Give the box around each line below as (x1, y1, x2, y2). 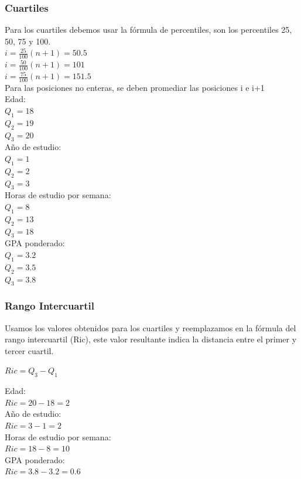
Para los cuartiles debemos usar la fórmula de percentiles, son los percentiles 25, (5, 23, 292, 36)
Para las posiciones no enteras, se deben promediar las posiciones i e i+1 (5, 81, 265, 93)
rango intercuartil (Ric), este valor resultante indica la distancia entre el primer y (5, 333, 297, 345)
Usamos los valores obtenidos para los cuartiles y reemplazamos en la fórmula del (5, 321, 296, 334)
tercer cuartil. (5, 344, 54, 356)
